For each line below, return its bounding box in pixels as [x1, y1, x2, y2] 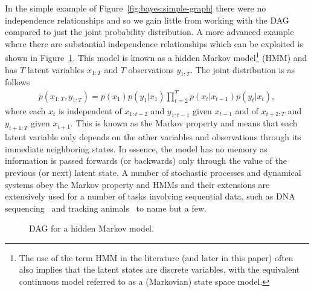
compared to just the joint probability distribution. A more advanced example [5, 25, 294, 38]
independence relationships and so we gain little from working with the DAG [5, 13, 289, 26]
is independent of [58, 104, 122, 117]
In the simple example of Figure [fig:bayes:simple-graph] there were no [5, 2, 266, 14]
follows [5, 76, 30, 88]
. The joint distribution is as [190, 63, 295, 76]
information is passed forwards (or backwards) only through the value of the [5, 154, 287, 167]
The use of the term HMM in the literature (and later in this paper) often [19, 251, 293, 264]
